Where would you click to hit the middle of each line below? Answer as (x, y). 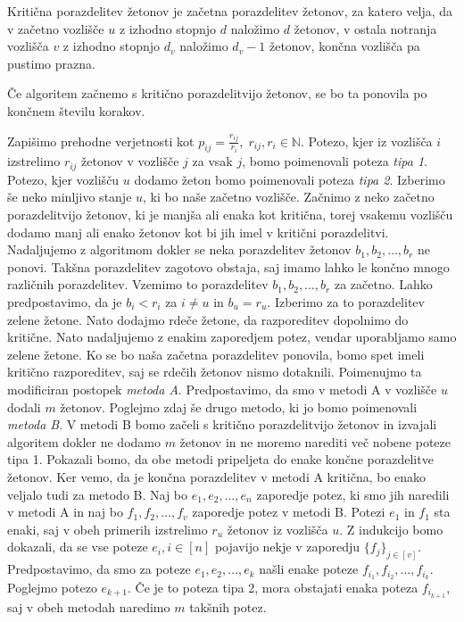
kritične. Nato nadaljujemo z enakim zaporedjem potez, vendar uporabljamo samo (232, 337)
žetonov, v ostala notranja (365, 28)
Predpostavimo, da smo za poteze (99, 569)
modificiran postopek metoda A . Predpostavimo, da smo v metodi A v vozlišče (222, 389)
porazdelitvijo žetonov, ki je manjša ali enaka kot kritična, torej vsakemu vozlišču (230, 214)
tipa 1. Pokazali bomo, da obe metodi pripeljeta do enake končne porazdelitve (220, 459)
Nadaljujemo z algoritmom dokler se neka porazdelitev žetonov (179, 249)
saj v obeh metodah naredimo (89, 606)
